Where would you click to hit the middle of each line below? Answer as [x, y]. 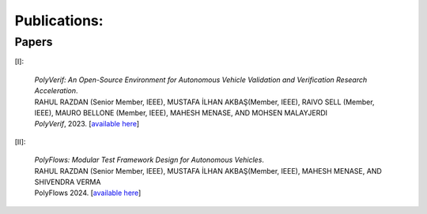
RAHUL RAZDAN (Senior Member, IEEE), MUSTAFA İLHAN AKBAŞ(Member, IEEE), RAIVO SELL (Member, [204, 102]
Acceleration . [56, 91]
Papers [34, 42]
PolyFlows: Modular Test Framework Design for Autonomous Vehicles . [149, 160]
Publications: [59, 21]
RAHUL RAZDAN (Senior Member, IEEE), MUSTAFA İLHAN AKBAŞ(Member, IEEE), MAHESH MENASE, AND [208, 171]
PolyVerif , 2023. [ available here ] [87, 124]
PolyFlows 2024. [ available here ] [88, 193]
